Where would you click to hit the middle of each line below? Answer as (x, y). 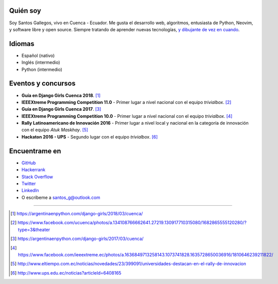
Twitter (29, 184)
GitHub (29, 163)
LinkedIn (30, 190)
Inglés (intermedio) (41, 62)
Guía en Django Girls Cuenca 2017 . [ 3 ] (61, 109)
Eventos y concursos (42, 83)
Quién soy (25, 11)
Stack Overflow (37, 177)
